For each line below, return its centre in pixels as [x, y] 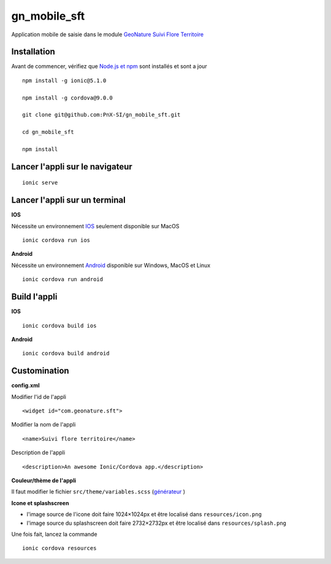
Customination [40, 371]
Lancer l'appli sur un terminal [68, 200]
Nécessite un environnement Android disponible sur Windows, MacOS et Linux [111, 265]
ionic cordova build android [66, 353]
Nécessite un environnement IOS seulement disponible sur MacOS [96, 226]
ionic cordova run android [63, 280]
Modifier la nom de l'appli [44, 425]
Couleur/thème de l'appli [44, 480]
